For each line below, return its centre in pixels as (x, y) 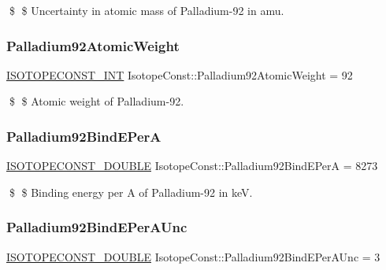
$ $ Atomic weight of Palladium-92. (96, 101)
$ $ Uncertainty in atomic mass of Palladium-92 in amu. (147, 10)
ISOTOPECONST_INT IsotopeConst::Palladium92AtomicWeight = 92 (180, 74)
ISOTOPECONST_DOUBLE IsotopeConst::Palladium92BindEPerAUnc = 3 (193, 256)
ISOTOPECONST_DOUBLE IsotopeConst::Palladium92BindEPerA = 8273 (192, 166)
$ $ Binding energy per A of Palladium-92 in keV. (131, 192)
